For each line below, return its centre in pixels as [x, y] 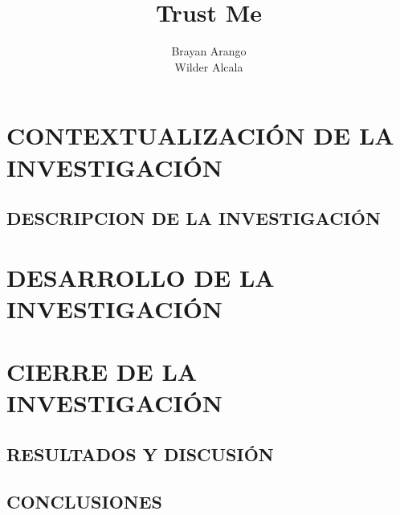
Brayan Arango [209, 51]
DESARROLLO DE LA [141, 277]
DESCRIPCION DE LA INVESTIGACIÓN [194, 218]
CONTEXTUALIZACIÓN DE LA [200, 135]
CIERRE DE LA [102, 372]
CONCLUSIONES [84, 501]
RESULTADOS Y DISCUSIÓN [140, 454]
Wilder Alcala [209, 66]
